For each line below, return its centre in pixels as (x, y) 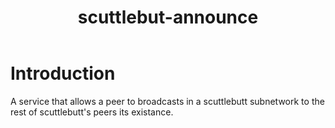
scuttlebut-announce (168, 17)
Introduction (63, 73)
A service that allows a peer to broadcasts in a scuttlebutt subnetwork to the (167, 101)
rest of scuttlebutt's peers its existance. (92, 112)
